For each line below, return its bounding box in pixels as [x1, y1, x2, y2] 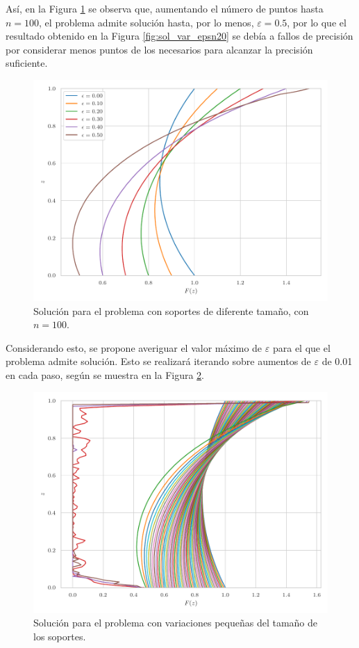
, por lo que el [287, 15, 347, 29]
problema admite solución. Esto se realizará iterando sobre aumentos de [6, 354, 311, 368]
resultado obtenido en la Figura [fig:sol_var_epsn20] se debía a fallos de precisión [6, 29, 353, 43]
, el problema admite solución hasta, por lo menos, [39, 15, 254, 29]
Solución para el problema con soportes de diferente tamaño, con [33, 303, 309, 318]
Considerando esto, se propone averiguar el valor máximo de [6, 340, 262, 355]
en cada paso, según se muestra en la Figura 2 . [6, 367, 205, 382]
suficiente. [6, 56, 48, 70]
